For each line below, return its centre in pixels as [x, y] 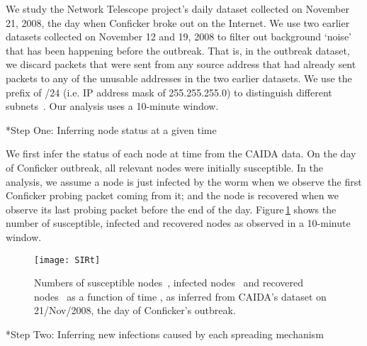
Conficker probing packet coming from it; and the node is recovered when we [173, 195]
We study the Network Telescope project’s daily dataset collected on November [177, 9]
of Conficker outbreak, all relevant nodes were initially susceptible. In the [164, 167]
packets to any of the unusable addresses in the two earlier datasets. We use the [179, 78]
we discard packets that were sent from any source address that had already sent [181, 64]
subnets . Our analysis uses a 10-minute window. [112, 106]
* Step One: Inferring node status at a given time [111, 129]
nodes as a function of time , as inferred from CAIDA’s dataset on [180, 296]
